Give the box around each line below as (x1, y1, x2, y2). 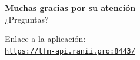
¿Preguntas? (5, 13, 49, 25)
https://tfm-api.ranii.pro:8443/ (5, 47, 135, 55)
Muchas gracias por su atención (5, 2, 136, 13)
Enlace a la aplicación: (5, 33, 86, 45)
